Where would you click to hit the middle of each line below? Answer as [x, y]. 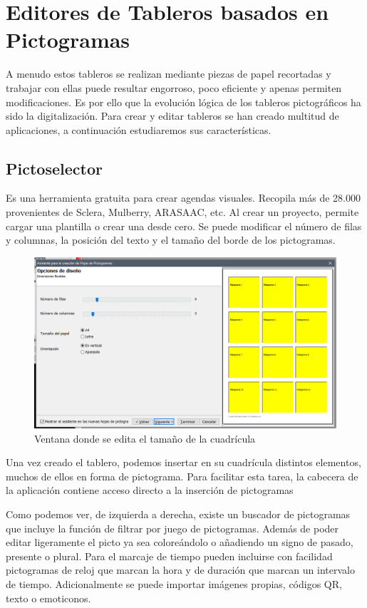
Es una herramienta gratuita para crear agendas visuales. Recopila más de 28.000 [183, 198]
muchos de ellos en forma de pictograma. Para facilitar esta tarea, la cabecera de [182, 476]
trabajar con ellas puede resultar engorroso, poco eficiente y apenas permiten [174, 87]
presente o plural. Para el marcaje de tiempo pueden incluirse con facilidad [169, 556]
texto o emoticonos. [48, 598]
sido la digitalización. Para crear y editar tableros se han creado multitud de [172, 116]
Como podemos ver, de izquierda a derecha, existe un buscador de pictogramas [178, 514]
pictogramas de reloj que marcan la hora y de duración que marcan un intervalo [180, 570]
